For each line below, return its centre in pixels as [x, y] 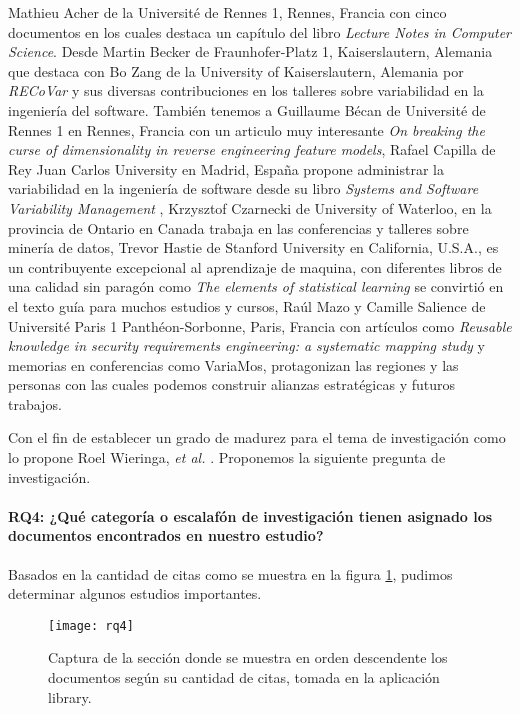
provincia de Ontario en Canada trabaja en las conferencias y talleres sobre [238, 227]
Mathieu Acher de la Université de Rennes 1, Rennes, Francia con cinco [227, 12]
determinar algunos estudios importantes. [135, 593]
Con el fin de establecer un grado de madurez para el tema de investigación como [257, 437]
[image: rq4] [91, 625]
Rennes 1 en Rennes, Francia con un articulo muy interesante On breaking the [246, 129]
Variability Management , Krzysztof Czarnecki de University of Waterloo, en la [250, 207]
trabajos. [35, 403]
